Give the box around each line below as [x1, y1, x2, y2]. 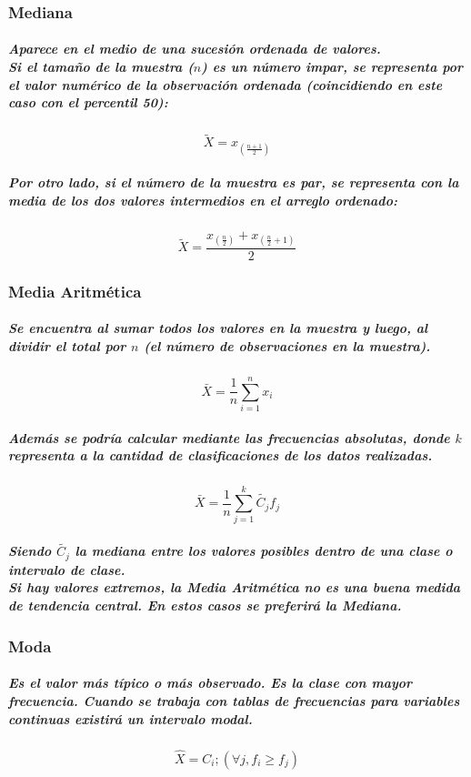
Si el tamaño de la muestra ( [8, 57, 194, 76]
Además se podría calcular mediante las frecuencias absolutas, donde [8, 428, 450, 447]
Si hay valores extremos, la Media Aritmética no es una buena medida [8, 578, 461, 597]
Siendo [8, 541, 52, 560]
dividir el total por [8, 337, 126, 355]
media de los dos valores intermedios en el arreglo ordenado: [8, 190, 397, 209]
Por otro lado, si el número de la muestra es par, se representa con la [8, 173, 459, 192]
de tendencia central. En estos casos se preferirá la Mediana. [8, 595, 402, 614]
